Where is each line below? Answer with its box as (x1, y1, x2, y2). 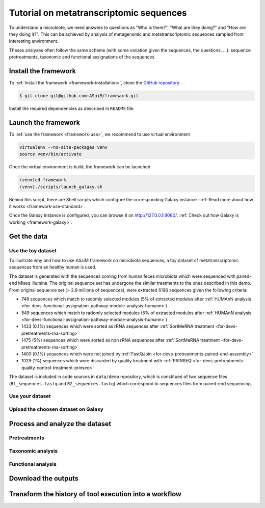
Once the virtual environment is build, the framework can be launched (9, 164, 151, 170)
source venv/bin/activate (19, 151, 82, 157)
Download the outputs (9, 474, 79, 483)
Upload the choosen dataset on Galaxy (9, 405, 104, 412)
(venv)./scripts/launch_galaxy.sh (19, 184, 103, 189)
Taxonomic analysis (9, 448, 58, 455)
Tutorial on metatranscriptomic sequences (9, 7, 187, 18)
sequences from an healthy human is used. (9, 264, 97, 270)
